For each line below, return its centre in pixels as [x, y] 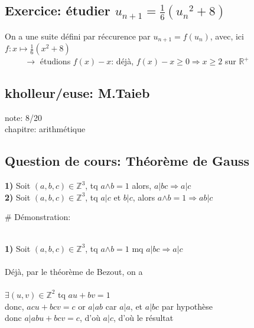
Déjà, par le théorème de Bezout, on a [74, 271]
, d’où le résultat [143, 318]
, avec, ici [227, 36]
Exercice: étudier [58, 10]
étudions [55, 61]
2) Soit [18, 197]
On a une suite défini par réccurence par [78, 36]
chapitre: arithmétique [45, 129]
